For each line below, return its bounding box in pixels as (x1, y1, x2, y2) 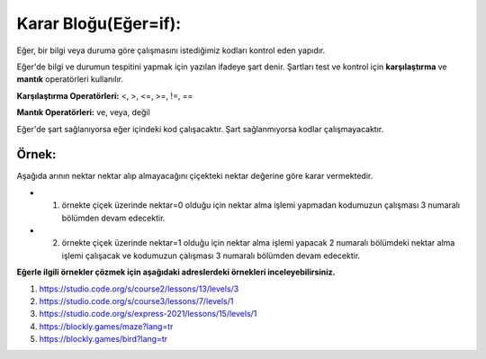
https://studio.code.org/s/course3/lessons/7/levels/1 (39, 295, 234, 306)
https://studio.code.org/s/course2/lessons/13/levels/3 (39, 283, 239, 294)
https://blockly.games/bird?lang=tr (39, 334, 168, 345)
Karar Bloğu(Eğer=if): (16, 13, 182, 33)
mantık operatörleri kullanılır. (16, 74, 123, 85)
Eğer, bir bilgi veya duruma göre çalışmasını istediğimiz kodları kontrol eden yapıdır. (16, 45, 326, 56)
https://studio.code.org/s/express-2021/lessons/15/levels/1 (39, 309, 257, 319)
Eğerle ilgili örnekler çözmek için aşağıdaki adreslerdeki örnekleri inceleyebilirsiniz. (16, 266, 336, 278)
